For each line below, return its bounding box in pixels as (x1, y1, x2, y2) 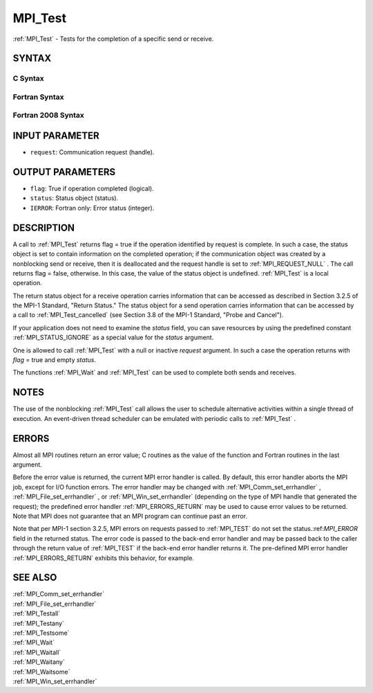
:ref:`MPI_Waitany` (12, 658, 65, 666)
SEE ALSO (12, 572, 57, 584)
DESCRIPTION (12, 222, 75, 233)
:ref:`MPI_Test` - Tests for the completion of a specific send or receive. (12, 35, 214, 43)
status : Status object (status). (30, 194, 119, 202)
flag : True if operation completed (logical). (30, 184, 155, 193)
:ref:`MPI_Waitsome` (12, 667, 70, 676)
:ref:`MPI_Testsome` (12, 629, 70, 637)
